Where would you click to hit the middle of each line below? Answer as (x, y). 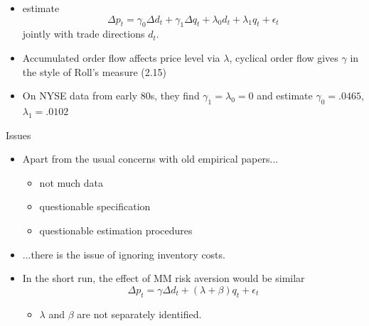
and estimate (285, 96)
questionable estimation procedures (116, 230)
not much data (71, 182)
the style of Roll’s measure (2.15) (95, 71)
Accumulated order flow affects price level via (121, 57)
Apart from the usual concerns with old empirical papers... (150, 159)
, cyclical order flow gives (284, 57)
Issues (18, 135)
